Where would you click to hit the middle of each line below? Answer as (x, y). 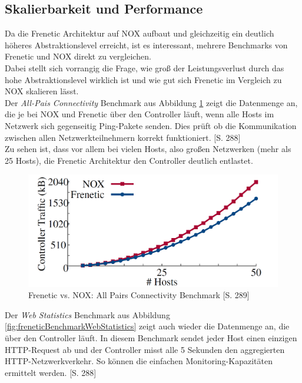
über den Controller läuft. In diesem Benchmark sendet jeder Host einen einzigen (151, 337)
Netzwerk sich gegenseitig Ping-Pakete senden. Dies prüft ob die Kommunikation (151, 125)
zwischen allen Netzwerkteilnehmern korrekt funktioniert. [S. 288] (123, 137)
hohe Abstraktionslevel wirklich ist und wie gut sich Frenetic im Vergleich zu (143, 79)
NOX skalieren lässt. (42, 91)
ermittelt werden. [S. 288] (51, 372)
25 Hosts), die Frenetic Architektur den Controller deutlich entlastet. (129, 160)
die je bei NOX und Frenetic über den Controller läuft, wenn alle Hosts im (140, 114)
